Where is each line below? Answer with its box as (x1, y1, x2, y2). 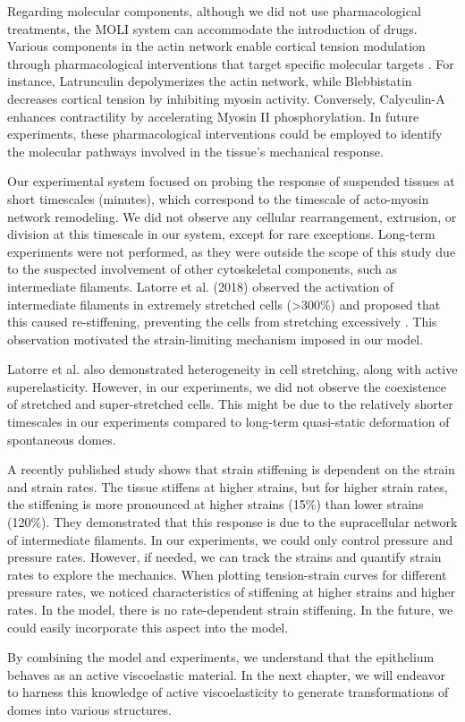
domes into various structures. (7, 700, 172, 718)
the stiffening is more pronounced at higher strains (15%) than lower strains (7, 495, 424, 514)
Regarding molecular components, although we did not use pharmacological (7, 2, 421, 20)
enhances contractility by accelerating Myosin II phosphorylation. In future (7, 106, 419, 125)
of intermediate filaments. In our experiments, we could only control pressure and (7, 530, 453, 548)
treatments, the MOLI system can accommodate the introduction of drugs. (7, 19, 418, 38)
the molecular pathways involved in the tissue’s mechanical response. (7, 141, 384, 160)
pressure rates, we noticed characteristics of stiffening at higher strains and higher (7, 582, 456, 601)
